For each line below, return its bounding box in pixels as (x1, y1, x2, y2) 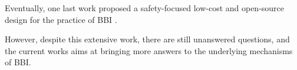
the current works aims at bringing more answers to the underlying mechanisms (5, 44, 293, 56)
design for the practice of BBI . (5, 13, 117, 25)
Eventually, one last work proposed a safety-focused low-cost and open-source (5, 2, 285, 14)
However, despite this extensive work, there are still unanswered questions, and (5, 33, 290, 45)
